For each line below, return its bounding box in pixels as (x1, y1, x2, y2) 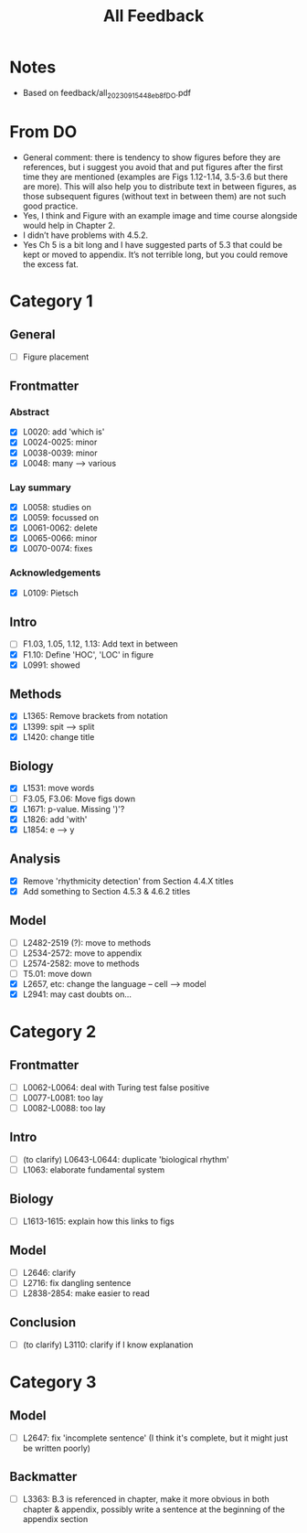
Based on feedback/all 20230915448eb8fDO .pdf (22, 87, 192, 101)
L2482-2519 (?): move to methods (22, 937, 152, 948)
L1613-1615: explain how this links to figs (22, 1216, 175, 1227)
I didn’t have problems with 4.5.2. (22, 230, 149, 241)
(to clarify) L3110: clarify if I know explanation (22, 1339, 194, 1350)
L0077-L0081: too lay (22, 1092, 103, 1103)
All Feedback (102, 5, 205, 27)
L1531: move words (22, 783, 95, 794)
